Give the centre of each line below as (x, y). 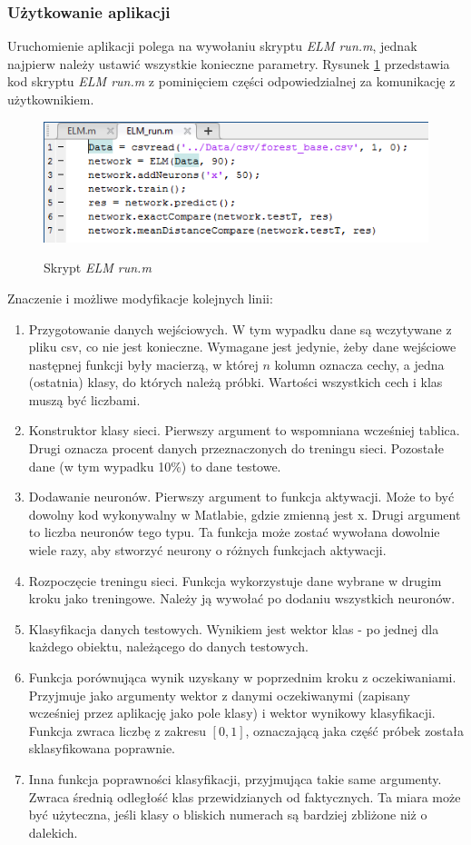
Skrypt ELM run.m (98, 268)
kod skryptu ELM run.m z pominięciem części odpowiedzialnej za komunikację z (231, 81)
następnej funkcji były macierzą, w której (143, 364)
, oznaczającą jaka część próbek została (355, 730)
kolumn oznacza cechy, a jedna (359, 364)
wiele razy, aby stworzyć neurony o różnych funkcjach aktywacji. (207, 550)
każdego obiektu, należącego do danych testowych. (168, 646)
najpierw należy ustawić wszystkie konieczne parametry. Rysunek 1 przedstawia (229, 63)
